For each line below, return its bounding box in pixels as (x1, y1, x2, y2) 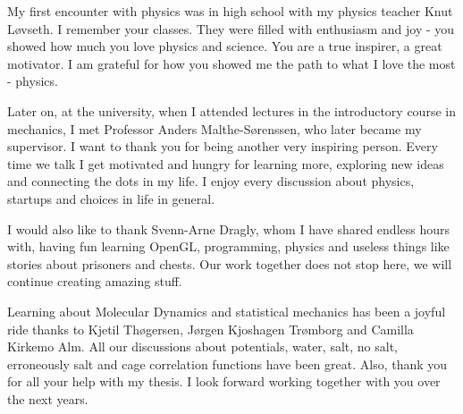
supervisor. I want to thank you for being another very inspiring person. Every (7, 137, 438, 156)
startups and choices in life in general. (7, 189, 215, 207)
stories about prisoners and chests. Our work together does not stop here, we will (7, 254, 452, 273)
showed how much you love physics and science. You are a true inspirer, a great (7, 37, 442, 55)
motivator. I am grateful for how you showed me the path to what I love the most (7, 54, 456, 72)
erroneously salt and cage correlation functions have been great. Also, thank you (7, 354, 448, 373)
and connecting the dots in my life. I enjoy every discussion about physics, (7, 172, 415, 190)
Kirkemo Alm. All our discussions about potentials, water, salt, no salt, (7, 337, 398, 356)
